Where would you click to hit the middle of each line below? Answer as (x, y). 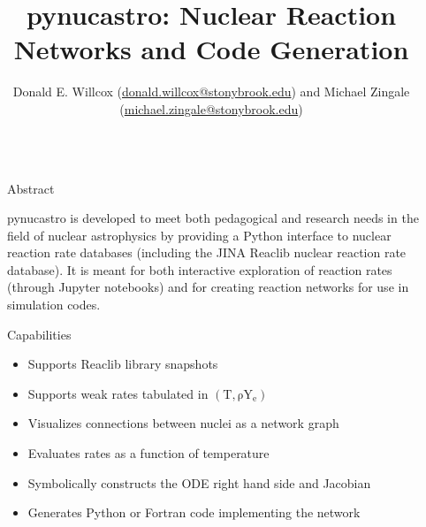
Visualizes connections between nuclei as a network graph (183, 423)
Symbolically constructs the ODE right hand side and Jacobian (199, 482)
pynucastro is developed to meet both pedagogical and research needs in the (213, 218)
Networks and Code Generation (211, 49)
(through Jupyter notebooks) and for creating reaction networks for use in (208, 287)
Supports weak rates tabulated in (118, 393)
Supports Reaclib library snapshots (123, 364)
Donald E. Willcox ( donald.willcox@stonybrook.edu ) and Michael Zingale (211, 92)
